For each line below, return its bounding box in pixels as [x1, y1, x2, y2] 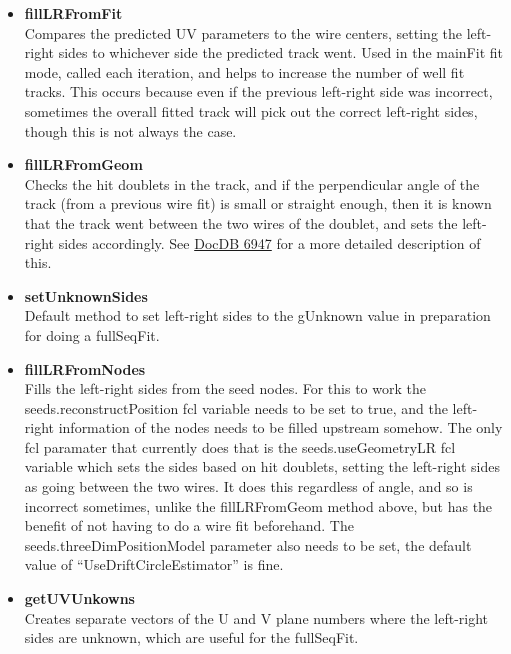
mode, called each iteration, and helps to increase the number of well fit [24, 61, 465, 82]
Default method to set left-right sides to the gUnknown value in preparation [24, 305, 491, 326]
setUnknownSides [24, 285, 148, 306]
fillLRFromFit [24, 3, 123, 23]
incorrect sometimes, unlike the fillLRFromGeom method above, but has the [24, 495, 493, 516]
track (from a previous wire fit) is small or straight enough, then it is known [24, 193, 492, 214]
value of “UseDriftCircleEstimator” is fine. [24, 554, 284, 575]
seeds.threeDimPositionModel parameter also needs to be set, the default [24, 534, 472, 555]
